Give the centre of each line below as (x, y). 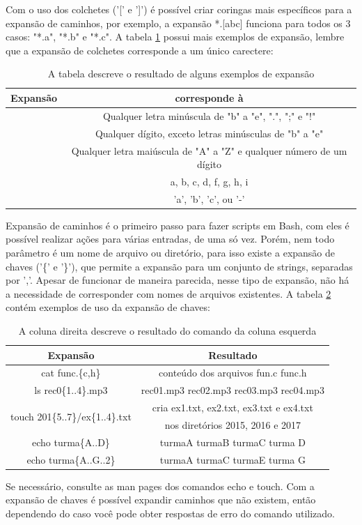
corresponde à (209, 97)
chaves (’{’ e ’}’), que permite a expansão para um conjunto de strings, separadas (179, 266)
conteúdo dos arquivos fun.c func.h (233, 373)
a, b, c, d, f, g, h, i (209, 181)
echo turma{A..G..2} (71, 459)
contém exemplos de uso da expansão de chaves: (108, 307)
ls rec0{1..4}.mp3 (71, 390)
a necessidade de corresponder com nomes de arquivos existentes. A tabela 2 (168, 293)
